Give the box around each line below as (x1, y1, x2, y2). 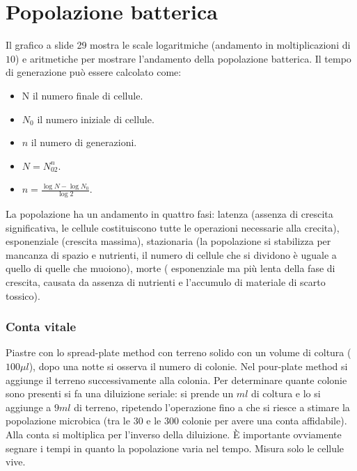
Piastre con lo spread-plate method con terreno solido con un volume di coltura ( (6, 345, 351, 360)
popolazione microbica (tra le (6, 413, 130, 428)
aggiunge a (6, 399, 51, 414)
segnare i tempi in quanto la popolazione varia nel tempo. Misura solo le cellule (6, 440, 344, 455)
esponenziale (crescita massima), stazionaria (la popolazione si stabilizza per (6, 234, 331, 248)
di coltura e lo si (251, 386, 321, 401)
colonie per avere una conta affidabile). (182, 413, 347, 428)
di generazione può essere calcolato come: (6, 65, 182, 79)
